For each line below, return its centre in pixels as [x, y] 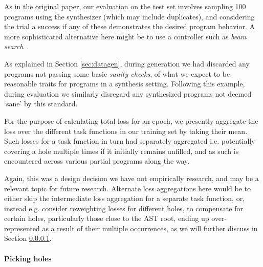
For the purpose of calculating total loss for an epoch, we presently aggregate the [131, 120]
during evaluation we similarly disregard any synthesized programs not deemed [128, 93]
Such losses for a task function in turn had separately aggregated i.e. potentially [130, 141]
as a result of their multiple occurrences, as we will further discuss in [150, 228]
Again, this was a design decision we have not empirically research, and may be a [131, 178]
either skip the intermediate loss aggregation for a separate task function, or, [125, 198]
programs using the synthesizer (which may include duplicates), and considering [129, 16]
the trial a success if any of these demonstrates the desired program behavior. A [129, 26]
